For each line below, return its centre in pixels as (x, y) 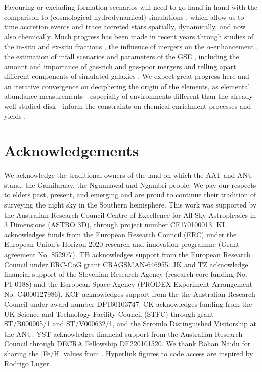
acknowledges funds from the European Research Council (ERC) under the (120, 234)
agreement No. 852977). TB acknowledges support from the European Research (127, 254)
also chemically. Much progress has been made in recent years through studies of (129, 36)
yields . (15, 116)
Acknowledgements (72, 151)
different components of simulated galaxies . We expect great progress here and (127, 76)
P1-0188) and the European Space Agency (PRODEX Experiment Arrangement (128, 284)
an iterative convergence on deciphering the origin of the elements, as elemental (127, 86)
